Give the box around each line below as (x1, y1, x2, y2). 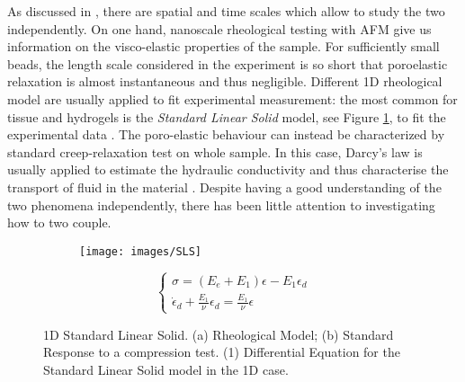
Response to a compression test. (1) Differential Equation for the (43, 342, 400, 361)
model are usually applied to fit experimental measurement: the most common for (7, 89, 458, 108)
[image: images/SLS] (79, 244, 202, 258)
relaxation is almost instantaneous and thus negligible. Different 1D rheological (7, 72, 443, 91)
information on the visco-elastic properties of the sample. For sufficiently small (7, 37, 440, 56)
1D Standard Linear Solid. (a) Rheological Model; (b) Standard (43, 324, 394, 343)
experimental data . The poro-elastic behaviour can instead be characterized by (7, 125, 445, 144)
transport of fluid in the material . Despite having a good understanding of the (7, 177, 442, 196)
